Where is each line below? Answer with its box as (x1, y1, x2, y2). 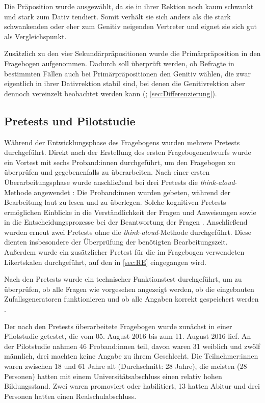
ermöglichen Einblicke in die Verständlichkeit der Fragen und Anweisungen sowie (4, 206, 256, 217)
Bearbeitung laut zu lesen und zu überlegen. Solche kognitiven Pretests (4, 197, 226, 207)
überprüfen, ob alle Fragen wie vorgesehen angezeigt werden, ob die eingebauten (4, 283, 254, 294)
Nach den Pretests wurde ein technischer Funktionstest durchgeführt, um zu (4, 274, 242, 284)
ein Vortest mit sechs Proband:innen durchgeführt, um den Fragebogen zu (4, 156, 235, 167)
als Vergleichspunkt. (4, 31, 67, 41)
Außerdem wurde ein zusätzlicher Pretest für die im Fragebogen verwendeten (4, 247, 245, 257)
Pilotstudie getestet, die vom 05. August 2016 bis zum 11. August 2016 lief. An (4, 331, 251, 341)
